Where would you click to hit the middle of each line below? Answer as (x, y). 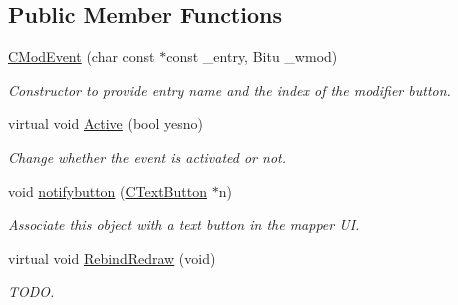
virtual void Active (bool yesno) (105, 123)
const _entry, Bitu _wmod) (252, 56)
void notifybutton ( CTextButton (107, 190)
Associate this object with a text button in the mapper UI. (184, 224)
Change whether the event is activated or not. (147, 156)
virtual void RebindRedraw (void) (112, 257)
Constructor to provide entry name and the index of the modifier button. (229, 89)
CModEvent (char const (81, 56)
